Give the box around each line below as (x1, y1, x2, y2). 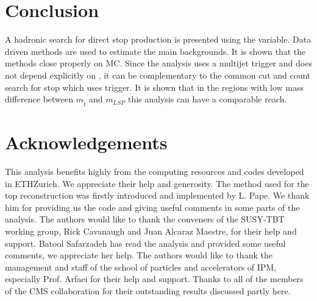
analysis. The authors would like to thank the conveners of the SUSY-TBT (5, 213, 285, 225)
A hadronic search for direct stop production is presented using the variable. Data (5, 33, 312, 46)
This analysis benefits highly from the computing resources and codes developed (5, 165, 304, 177)
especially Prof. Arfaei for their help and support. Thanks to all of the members (5, 272, 304, 285)
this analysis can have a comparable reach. (127, 93, 287, 105)
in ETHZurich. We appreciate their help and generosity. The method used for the (5, 177, 309, 189)
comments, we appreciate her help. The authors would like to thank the (5, 249, 272, 261)
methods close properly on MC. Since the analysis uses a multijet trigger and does (5, 57, 312, 69)
